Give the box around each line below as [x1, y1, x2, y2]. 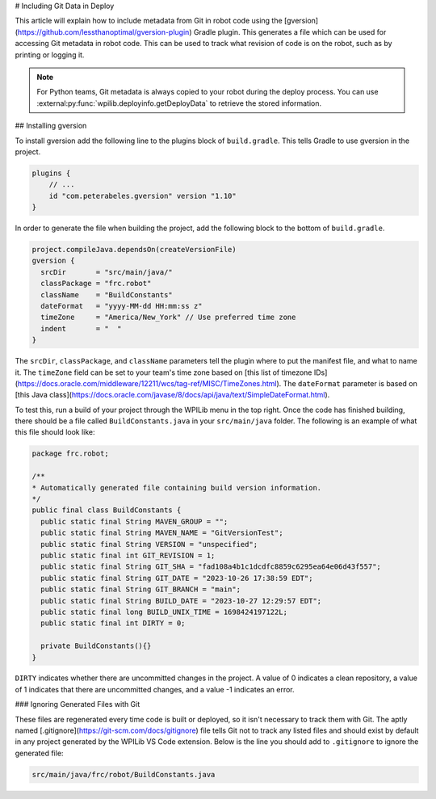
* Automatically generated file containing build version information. [31, 483, 322, 492]
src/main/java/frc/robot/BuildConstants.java [31, 770, 216, 779]
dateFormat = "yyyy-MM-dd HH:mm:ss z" [40, 301, 203, 310]
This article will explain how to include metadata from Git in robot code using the [15, 16, 283, 26]
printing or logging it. [15, 49, 85, 60]
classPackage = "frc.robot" [40, 279, 152, 288]
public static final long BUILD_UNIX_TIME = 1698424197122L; [40, 607, 288, 616]
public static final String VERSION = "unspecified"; [40, 540, 258, 549]
